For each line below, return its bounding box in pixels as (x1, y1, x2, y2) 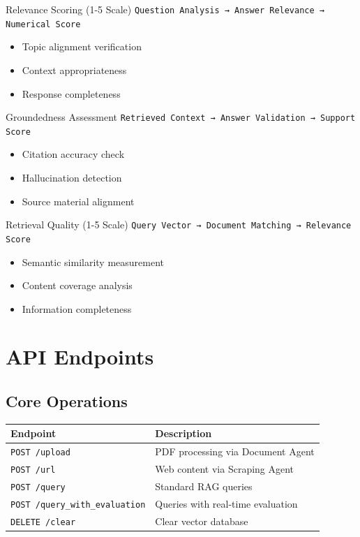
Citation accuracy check (22, 147, 125, 161)
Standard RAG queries (155, 479, 253, 494)
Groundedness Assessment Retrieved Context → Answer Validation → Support (6, 110, 356, 124)
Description (155, 426, 212, 441)
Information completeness (22, 301, 132, 316)
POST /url (10, 465, 56, 476)
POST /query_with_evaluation (10, 499, 146, 510)
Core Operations (6, 390, 128, 412)
